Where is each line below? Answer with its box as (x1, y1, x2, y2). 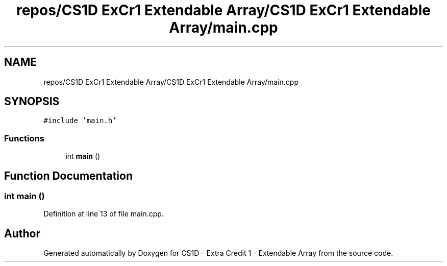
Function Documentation (4, 169, 133, 182)
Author (4, 227, 40, 240)
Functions (4, 133, 44, 143)
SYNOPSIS (4, 95, 60, 108)
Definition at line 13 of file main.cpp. (43, 209, 164, 219)
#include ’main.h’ (43, 116, 117, 125)
